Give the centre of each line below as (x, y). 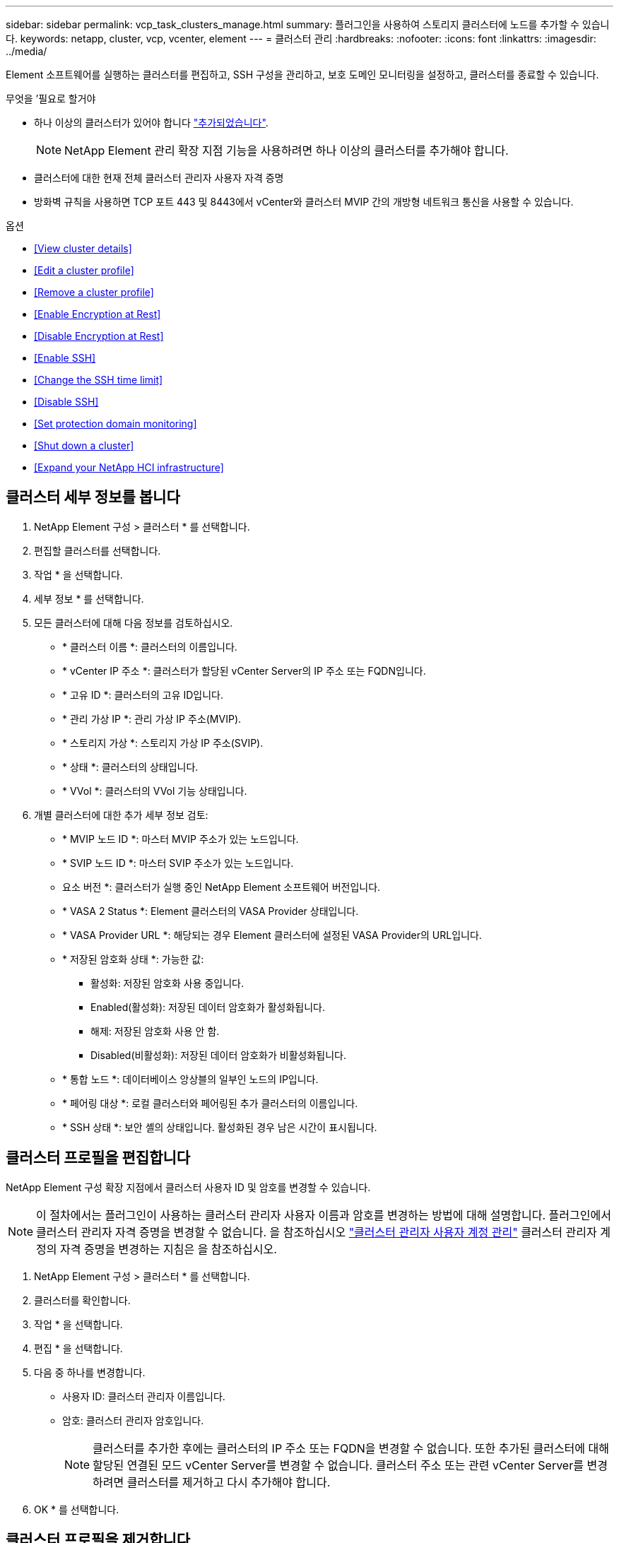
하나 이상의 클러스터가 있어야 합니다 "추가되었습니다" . (151, 123)
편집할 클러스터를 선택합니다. (98, 550)
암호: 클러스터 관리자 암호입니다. (133, 1420)
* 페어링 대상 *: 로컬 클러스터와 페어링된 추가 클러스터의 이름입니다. (210, 1103)
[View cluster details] (83, 248)
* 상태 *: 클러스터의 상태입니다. (130, 767)
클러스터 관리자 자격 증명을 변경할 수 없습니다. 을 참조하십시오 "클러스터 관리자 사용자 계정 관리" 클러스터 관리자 (317, 1232)
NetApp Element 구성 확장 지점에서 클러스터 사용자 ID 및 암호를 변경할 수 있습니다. (188, 1187)
